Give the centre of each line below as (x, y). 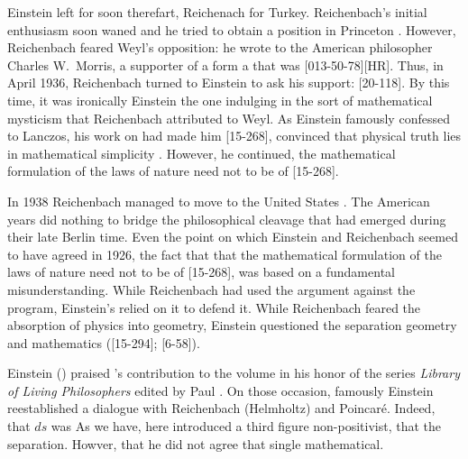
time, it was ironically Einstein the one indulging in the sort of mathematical (220, 100)
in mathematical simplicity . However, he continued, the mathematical (202, 153)
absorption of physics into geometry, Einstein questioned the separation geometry (232, 325)
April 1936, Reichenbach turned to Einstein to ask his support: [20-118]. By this (229, 83)
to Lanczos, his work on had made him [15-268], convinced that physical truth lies (234, 136)
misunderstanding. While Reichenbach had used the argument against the (211, 289)
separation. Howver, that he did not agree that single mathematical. (196, 443)
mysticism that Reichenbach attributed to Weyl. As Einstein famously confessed (229, 118)
